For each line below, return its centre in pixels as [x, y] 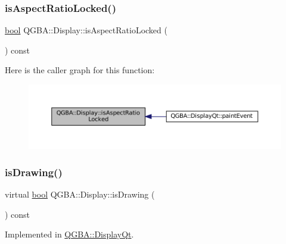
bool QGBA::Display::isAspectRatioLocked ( [86, 30]
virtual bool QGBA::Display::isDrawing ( [80, 194]
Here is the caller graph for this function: [80, 70]
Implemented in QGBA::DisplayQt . [69, 234]
